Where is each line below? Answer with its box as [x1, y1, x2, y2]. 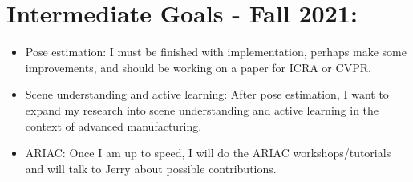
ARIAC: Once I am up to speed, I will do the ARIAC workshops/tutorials [25, 144, 391, 161]
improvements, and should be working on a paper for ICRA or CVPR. [25, 59, 371, 75]
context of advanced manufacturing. [25, 117, 202, 134]
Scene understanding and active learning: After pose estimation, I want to [25, 86, 389, 103]
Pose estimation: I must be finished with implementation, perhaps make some [25, 43, 407, 60]
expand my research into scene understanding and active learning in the [25, 101, 379, 118]
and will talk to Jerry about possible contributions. [25, 160, 277, 176]
